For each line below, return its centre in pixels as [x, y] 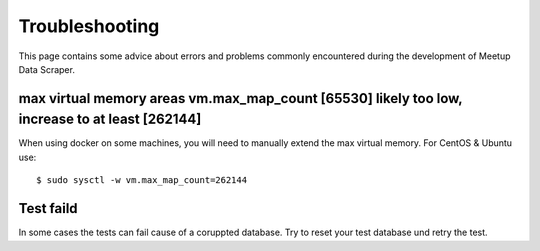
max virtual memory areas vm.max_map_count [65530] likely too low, [240, 98]
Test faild [48, 208]
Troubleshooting [89, 26]
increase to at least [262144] [110, 119]
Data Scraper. [46, 69]
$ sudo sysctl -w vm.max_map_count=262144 [142, 180]
